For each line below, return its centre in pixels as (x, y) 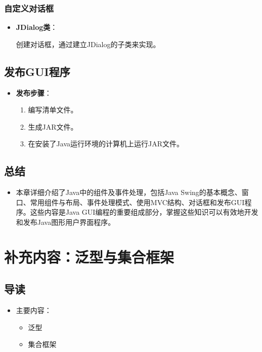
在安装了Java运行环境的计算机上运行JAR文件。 (106, 144)
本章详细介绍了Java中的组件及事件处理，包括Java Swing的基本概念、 (129, 192)
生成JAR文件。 (53, 126)
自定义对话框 (29, 8)
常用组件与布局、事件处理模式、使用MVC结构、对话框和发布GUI (137, 202)
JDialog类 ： (37, 27)
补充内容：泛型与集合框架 (89, 257)
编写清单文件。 (53, 110)
